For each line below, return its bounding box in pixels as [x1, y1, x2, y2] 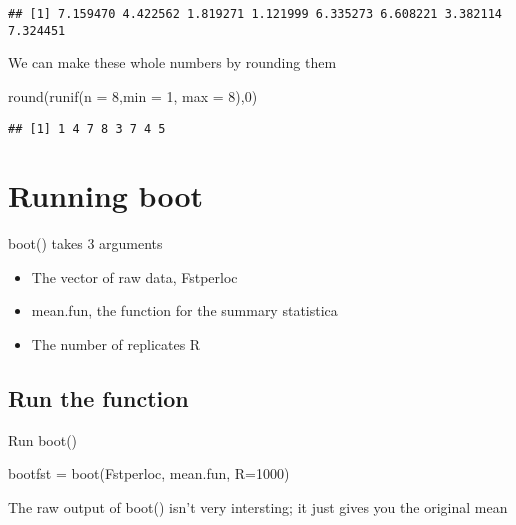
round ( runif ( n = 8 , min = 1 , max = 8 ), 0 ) [8, 85, 258, 106]
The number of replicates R [31, 334, 201, 355]
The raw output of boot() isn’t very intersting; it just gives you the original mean [8, 497, 508, 518]
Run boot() [8, 429, 78, 450]
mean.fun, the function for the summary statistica [31, 300, 338, 321]
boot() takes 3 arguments [8, 233, 163, 254]
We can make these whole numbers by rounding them [8, 52, 337, 73]
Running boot [8, 175, 203, 216]
